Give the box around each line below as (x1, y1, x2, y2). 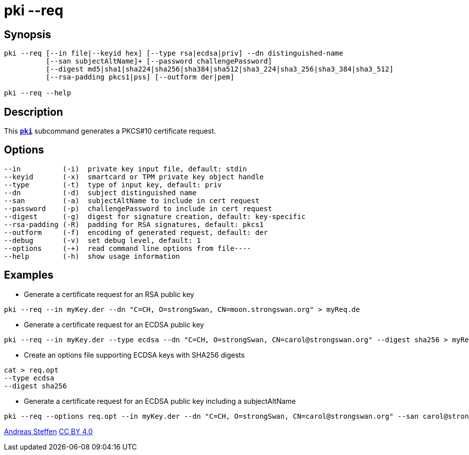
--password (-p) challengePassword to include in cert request (4, 204, 272, 213)
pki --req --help (4, 89, 71, 97)
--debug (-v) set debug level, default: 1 (4, 236, 201, 244)
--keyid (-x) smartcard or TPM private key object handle (4, 172, 264, 181)
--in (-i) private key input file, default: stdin (4, 164, 247, 173)
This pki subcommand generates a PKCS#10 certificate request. (4, 127, 216, 136)
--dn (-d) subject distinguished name (4, 188, 197, 197)
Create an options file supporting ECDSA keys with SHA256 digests (24, 350, 245, 359)
